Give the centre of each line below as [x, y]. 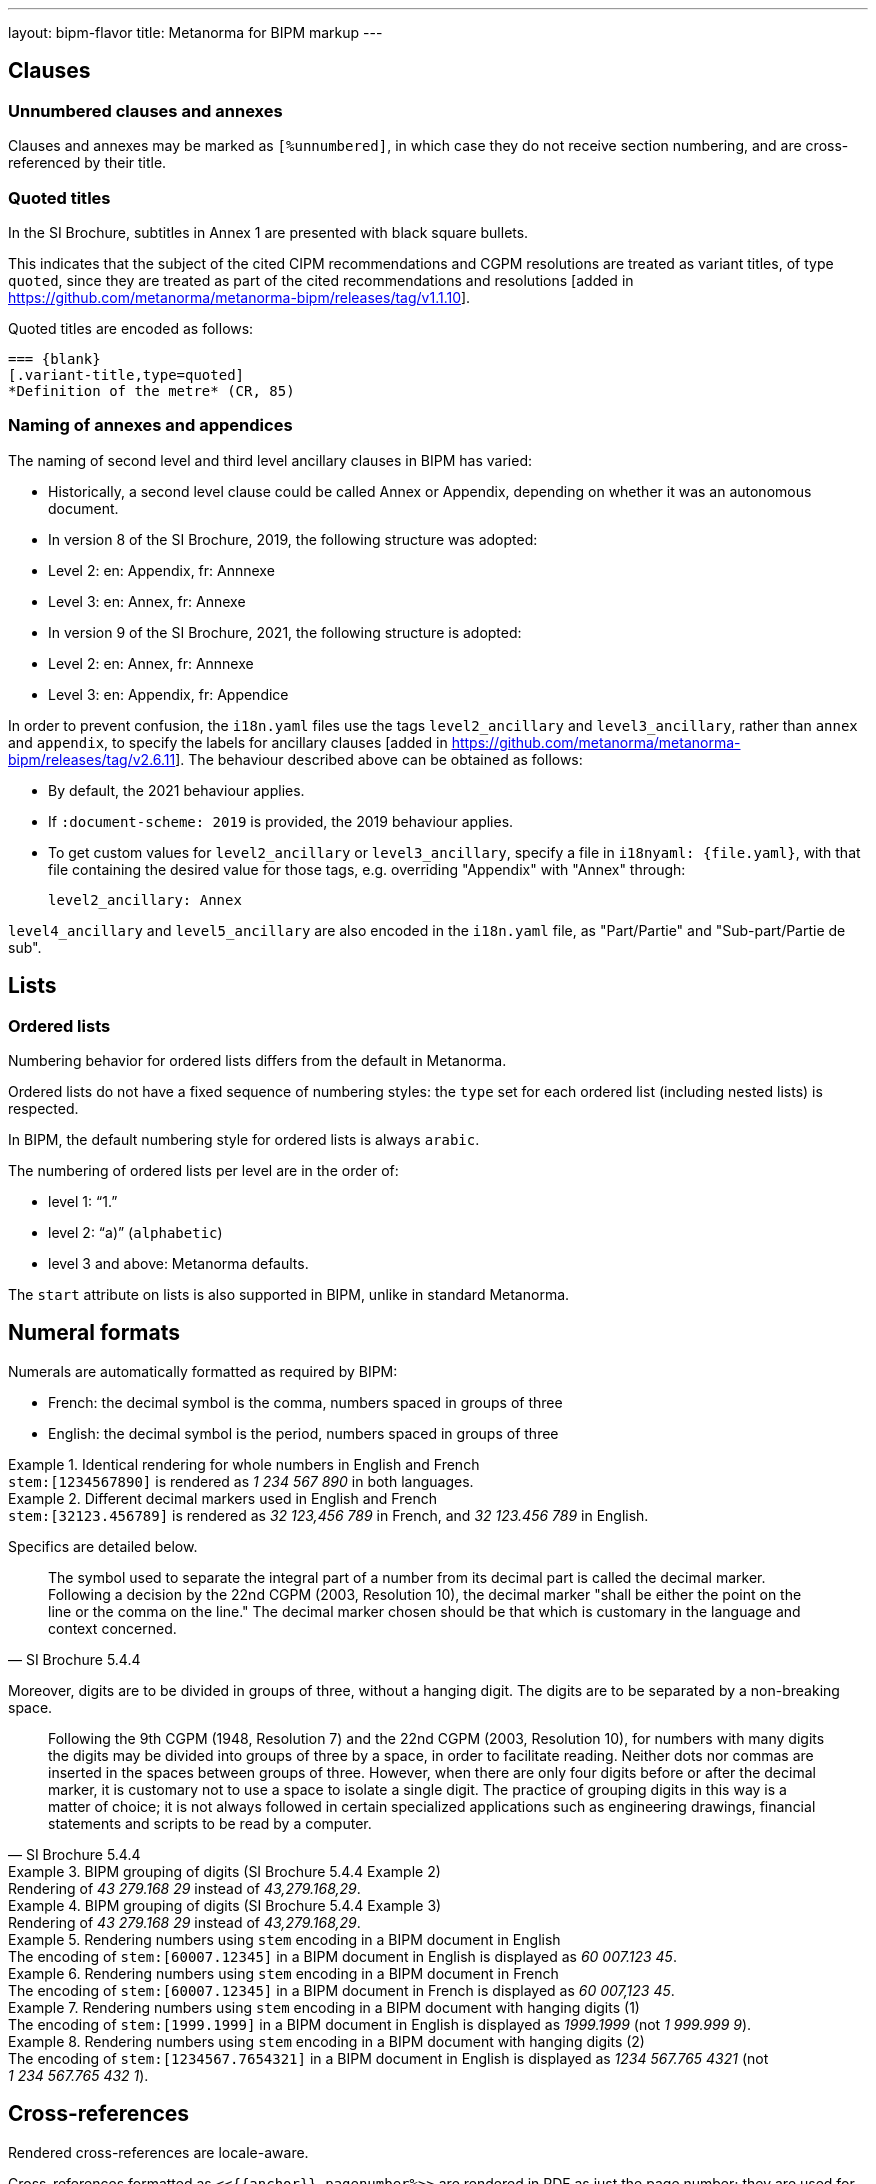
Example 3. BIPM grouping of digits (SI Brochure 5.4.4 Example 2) [224, 1871]
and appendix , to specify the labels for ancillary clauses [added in [228, 742]
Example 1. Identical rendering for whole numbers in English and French [244, 1464]
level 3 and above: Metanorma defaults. [178, 1263]
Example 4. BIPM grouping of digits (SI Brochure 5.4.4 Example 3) [225, 1905]
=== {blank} [54, 358]
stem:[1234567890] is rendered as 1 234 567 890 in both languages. [241, 1481]
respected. [43, 1108]
